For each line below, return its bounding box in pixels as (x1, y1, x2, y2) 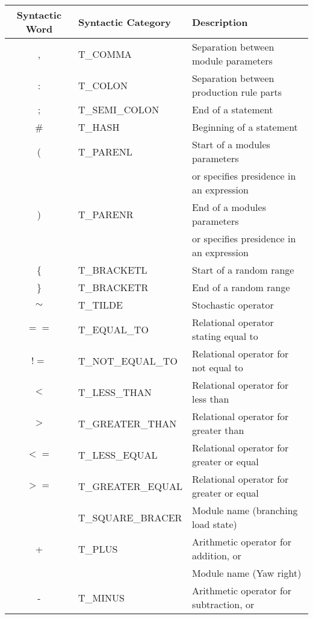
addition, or (191, 548, 241, 562)
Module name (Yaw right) (191, 566, 302, 580)
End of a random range (191, 280, 290, 294)
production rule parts (191, 85, 282, 99)
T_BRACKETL (78, 263, 147, 277)
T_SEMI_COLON (78, 102, 160, 116)
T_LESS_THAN (78, 385, 152, 399)
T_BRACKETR (78, 280, 149, 294)
